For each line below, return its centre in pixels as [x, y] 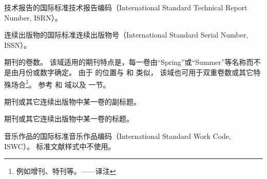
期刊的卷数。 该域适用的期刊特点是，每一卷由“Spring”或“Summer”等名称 [125, 62]
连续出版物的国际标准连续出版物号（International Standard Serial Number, [126, 35]
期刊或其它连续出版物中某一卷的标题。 [69, 119]
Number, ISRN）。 [33, 17]
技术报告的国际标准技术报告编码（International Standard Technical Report [126, 7]
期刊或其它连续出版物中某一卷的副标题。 [72, 101]
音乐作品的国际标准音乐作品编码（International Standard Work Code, [118, 136]
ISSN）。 [18, 44]
